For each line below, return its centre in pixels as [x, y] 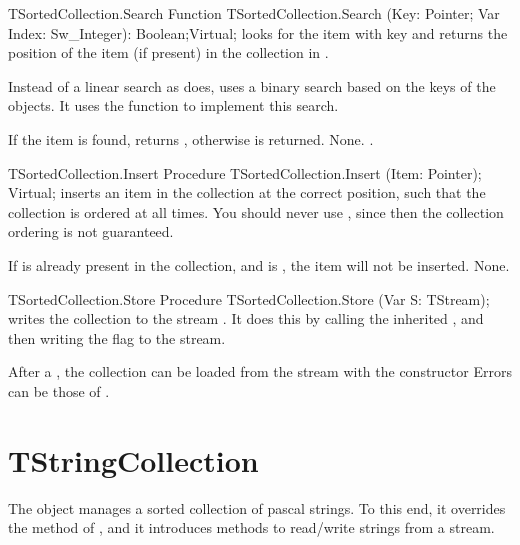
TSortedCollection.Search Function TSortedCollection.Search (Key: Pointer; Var [254, 13]
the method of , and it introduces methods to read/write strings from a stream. [251, 527]
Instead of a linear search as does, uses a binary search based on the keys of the [252, 85]
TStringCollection [133, 459]
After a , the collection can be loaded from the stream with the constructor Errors [260, 371]
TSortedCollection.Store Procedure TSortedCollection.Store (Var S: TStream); [249, 298]
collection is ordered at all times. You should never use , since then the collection [256, 211]
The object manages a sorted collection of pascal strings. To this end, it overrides [257, 507]
